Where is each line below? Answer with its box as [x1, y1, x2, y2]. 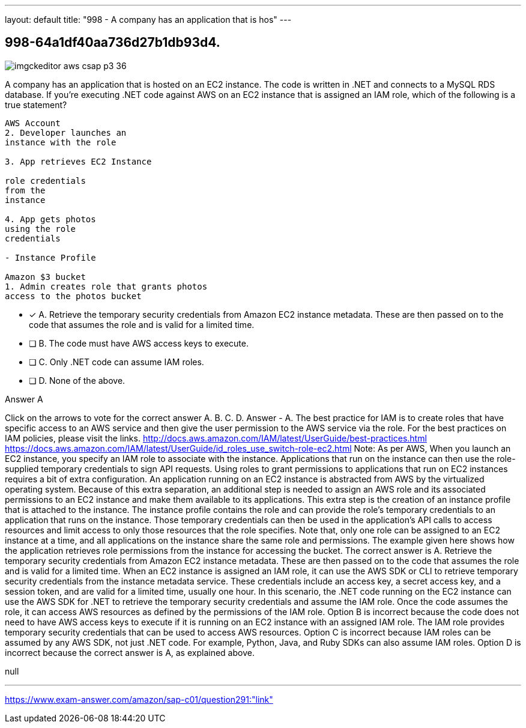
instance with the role [5, 137, 116, 147]
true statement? [5, 99, 67, 110]
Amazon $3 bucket [5, 271, 86, 282]
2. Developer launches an [5, 127, 127, 138]
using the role [5, 223, 76, 234]
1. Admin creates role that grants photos [5, 281, 208, 291]
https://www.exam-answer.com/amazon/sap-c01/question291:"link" [5, 694, 273, 705]
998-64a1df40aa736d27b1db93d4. [5, 35, 220, 50]
